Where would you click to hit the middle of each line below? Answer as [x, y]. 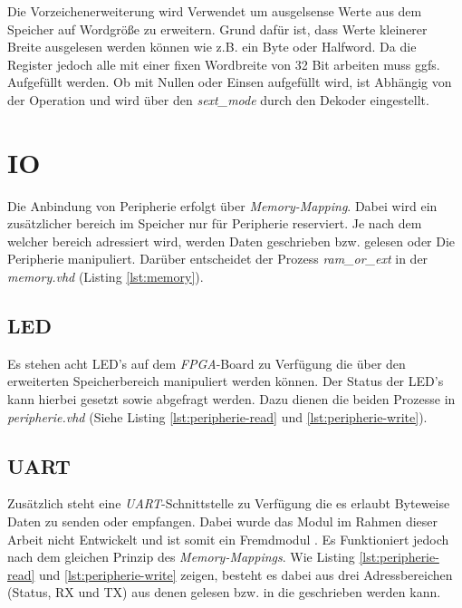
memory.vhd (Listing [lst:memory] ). [106, 277]
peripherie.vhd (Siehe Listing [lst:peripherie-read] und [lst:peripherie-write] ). [217, 416]
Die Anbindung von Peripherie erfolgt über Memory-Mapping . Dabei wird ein [222, 205]
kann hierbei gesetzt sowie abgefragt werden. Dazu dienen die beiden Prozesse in [231, 399]
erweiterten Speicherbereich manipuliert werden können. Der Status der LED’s [226, 381]
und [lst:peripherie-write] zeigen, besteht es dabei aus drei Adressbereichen [246, 574]
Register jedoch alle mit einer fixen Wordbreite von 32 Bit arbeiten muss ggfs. [224, 64]
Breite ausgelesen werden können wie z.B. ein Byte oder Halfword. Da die [212, 47]
